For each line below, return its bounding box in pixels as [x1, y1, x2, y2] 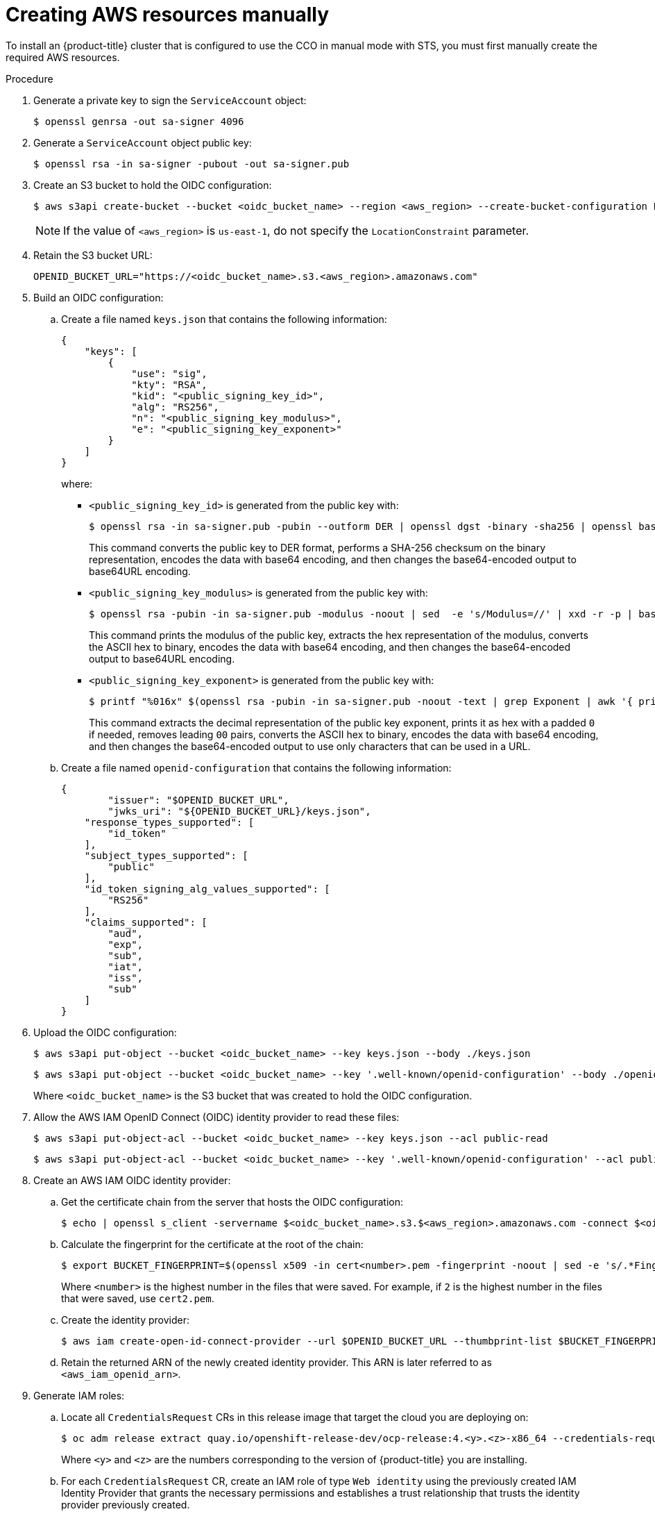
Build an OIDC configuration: [33, 291, 164, 303]
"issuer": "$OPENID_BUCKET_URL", [108, 794, 289, 806]
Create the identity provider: [61, 1313, 189, 1326]
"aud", [108, 927, 144, 939]
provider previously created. [61, 1498, 190, 1511]
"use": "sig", [131, 367, 207, 379]
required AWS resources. [6, 51, 120, 63]
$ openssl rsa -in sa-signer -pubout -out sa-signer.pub [33, 158, 350, 169]
